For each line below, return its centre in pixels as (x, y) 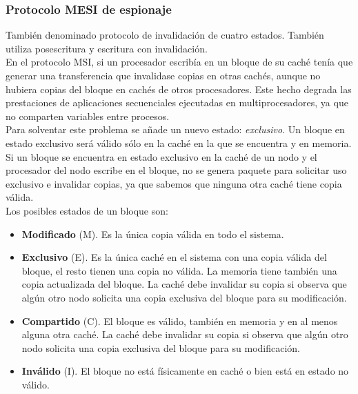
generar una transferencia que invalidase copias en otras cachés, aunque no (163, 75)
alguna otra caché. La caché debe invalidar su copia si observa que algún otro (185, 334)
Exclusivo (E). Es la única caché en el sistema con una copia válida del (174, 257)
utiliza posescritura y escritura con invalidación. (107, 48)
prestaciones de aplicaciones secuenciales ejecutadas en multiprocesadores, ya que (177, 102)
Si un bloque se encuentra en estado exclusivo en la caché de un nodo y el (161, 156)
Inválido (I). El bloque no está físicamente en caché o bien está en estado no (185, 371)
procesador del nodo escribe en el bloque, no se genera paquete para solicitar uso (176, 170)
